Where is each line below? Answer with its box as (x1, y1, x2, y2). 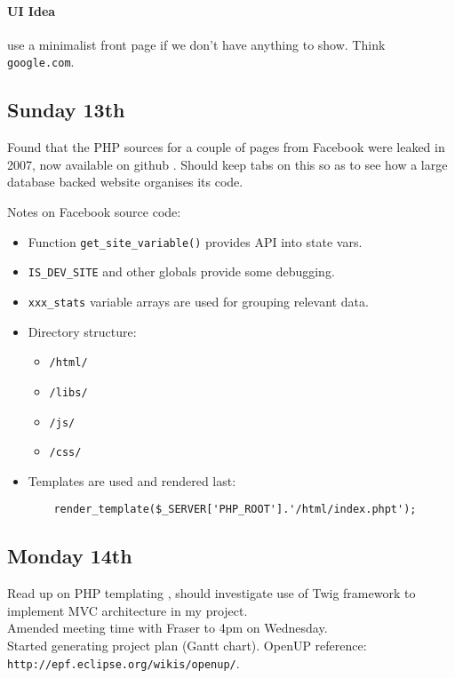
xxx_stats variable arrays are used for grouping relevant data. (28, 291, 369, 310)
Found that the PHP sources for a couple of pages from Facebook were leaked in (7, 138, 445, 156)
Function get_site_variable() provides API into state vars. (28, 232, 363, 251)
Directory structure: (28, 322, 137, 340)
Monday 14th (7, 542, 132, 570)
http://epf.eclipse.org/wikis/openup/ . (7, 653, 240, 672)
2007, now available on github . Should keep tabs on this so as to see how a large (7, 155, 448, 173)
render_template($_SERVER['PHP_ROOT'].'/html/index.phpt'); (53, 503, 417, 516)
